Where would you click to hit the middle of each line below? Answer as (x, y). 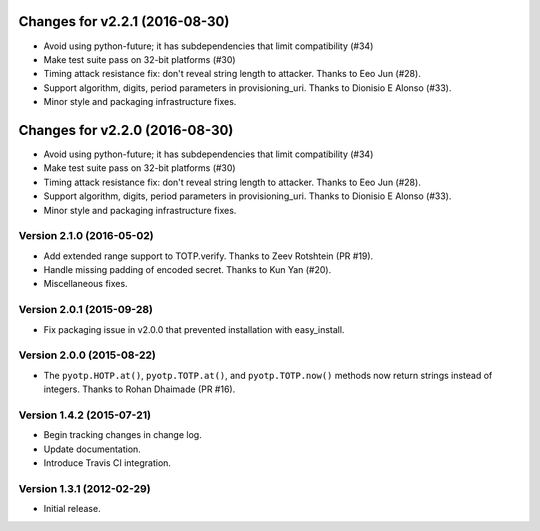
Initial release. (72, 509)
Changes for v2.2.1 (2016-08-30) (124, 21)
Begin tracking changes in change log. (122, 435)
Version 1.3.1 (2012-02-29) (84, 488)
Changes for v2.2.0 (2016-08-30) (126, 130)
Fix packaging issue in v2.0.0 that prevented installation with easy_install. (194, 329)
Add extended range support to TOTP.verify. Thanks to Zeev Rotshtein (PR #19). (208, 256)
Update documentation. (92, 449)
